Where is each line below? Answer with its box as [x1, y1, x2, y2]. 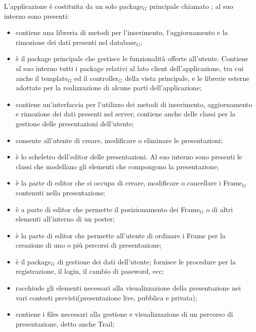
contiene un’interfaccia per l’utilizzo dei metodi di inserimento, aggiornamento [15, 99, 252, 109]
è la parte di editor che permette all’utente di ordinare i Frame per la [15, 230, 226, 240]
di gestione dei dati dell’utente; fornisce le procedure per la [57, 256, 236, 266]
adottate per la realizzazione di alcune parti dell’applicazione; [15, 82, 202, 93]
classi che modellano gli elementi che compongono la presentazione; [15, 161, 219, 171]
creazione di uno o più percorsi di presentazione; [15, 240, 162, 250]
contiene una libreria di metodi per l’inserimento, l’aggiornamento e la [15, 27, 228, 37]
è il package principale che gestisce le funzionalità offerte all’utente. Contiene [15, 53, 249, 64]
